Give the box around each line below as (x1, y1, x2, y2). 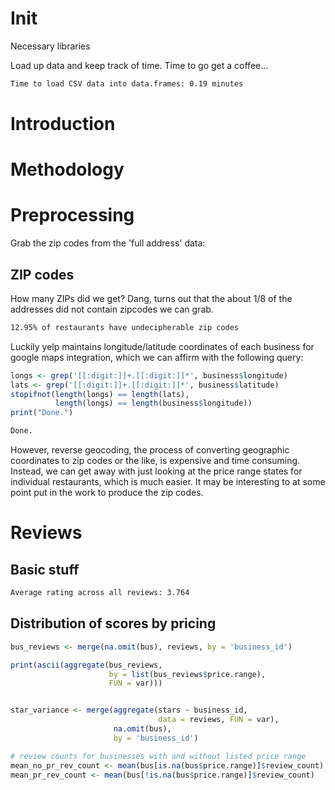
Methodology (10, 158, 125, 181)
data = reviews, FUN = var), (158, 715, 280, 725)
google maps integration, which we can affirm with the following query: (10, 351, 304, 363)
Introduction (10, 113, 116, 135)
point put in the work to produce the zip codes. (10, 487, 204, 499)
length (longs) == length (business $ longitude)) (54, 398, 253, 409)
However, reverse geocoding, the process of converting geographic (10, 444, 290, 456)
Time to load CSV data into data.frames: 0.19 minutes (10, 78, 244, 89)
